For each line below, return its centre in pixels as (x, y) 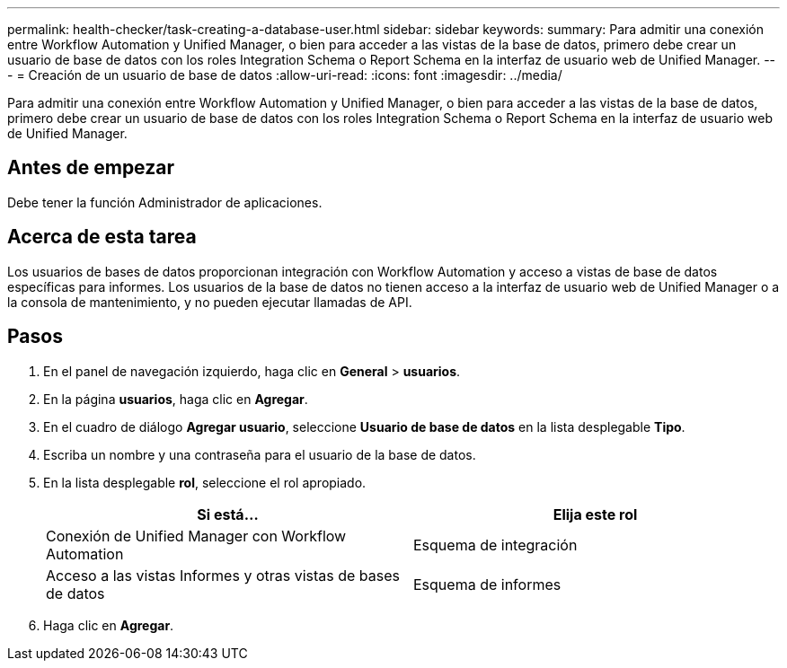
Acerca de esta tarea (102, 237)
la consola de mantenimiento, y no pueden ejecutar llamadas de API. (210, 302)
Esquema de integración (495, 545)
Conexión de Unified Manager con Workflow (196, 536)
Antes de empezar (91, 168)
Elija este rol (595, 514)
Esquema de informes (487, 584)
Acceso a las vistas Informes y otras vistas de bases (223, 575)
